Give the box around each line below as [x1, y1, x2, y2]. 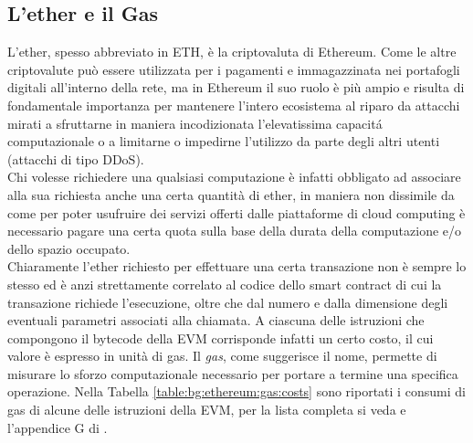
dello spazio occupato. [7, 238, 131, 258]
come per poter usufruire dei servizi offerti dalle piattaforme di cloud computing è [7, 203, 466, 222]
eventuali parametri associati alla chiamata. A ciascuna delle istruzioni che [7, 311, 425, 330]
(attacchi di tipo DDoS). [7, 149, 144, 168]
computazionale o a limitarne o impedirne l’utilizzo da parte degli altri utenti [7, 132, 440, 151]
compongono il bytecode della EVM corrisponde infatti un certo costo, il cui [7, 328, 434, 347]
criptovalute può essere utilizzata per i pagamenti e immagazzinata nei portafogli [7, 59, 460, 79]
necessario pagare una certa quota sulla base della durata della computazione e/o [7, 221, 462, 240]
